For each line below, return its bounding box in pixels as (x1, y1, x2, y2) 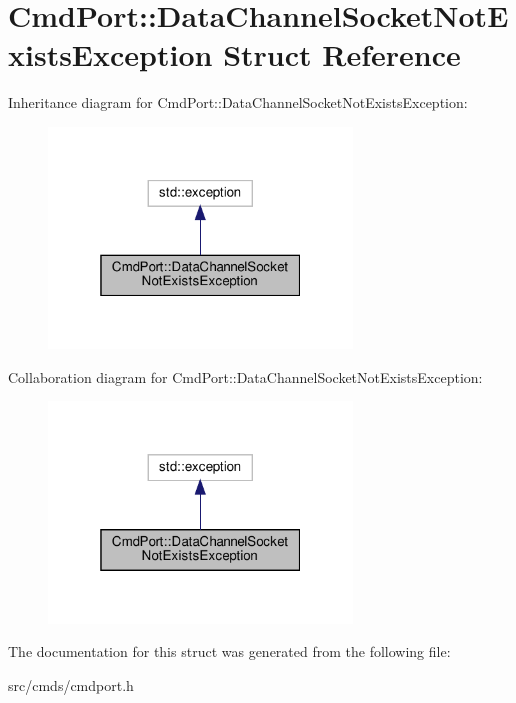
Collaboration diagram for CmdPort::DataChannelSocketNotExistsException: (8, 366, 483, 387)
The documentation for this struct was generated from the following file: (8, 641, 451, 662)
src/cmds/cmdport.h (8, 674, 134, 695)
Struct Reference (223, 34, 461, 75)
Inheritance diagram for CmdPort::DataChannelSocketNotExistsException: (8, 92, 468, 113)
